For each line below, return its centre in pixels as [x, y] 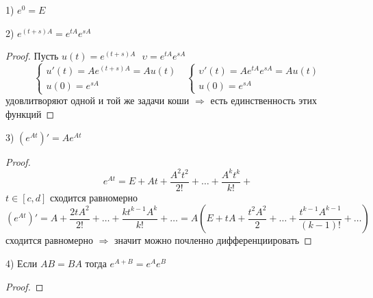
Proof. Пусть [32, 56]
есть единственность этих [263, 100]
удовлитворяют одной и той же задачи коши [98, 100]
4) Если [22, 263]
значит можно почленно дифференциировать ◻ [213, 240]
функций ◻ [30, 114]
